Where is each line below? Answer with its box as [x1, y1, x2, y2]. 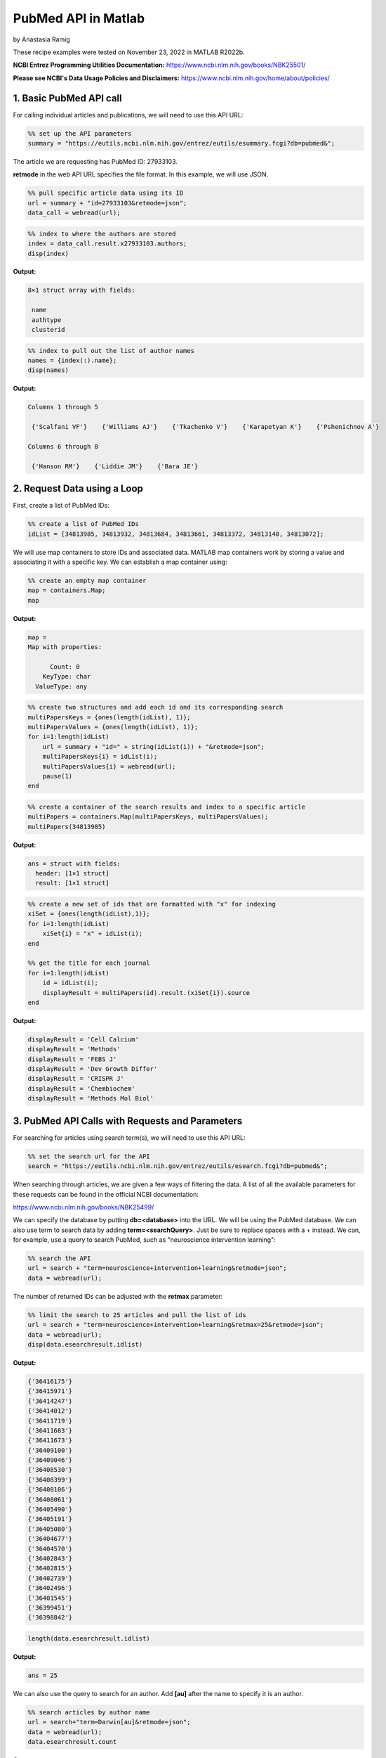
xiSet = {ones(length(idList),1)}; [27, 910, 150, 918]
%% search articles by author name [27, 1708, 150, 1716]
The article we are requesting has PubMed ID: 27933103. [13, 157, 178, 165]
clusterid [32, 326, 65, 334]
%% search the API [27, 1255, 91, 1262]
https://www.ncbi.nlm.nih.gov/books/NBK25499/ [13, 1202, 154, 1211]
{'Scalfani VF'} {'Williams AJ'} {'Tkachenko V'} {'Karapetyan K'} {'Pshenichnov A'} [32, 423, 380, 431]
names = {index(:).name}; [27, 357, 117, 364]
